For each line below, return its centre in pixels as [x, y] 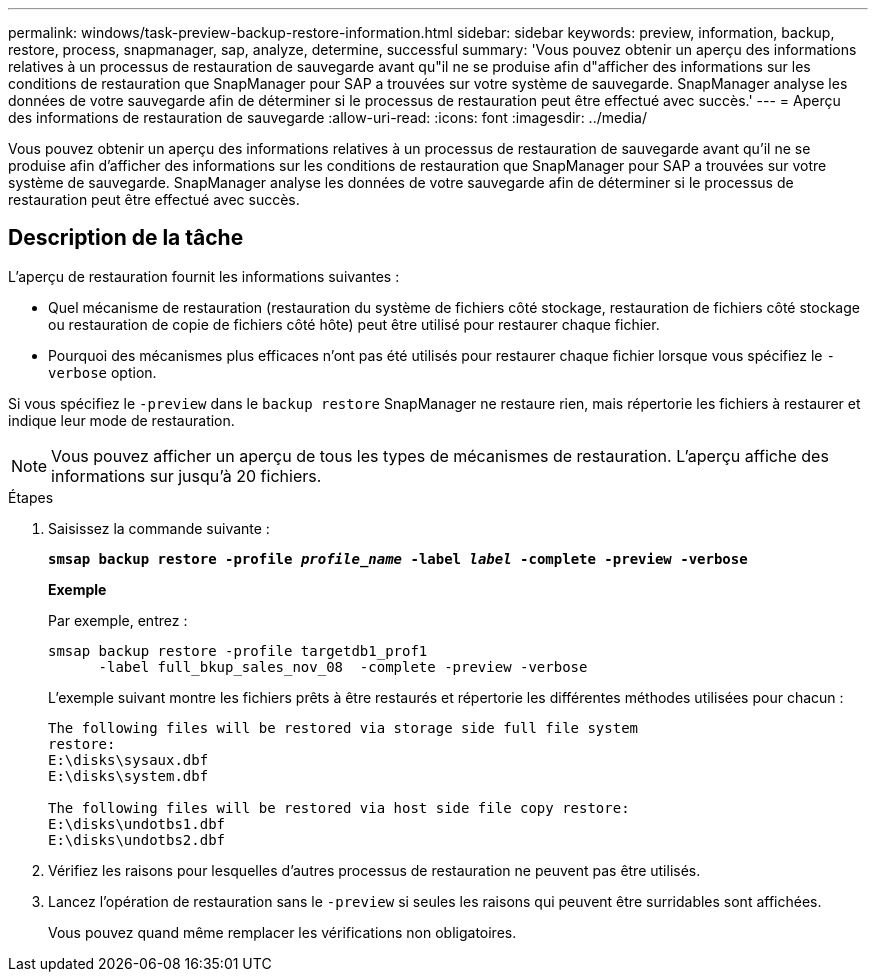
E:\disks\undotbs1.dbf [137, 823]
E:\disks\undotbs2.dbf [137, 839]
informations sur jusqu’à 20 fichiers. [186, 475]
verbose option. [102, 372]
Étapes [31, 497]
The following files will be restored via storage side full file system [343, 727]
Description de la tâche [126, 238]
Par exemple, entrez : [118, 620]
